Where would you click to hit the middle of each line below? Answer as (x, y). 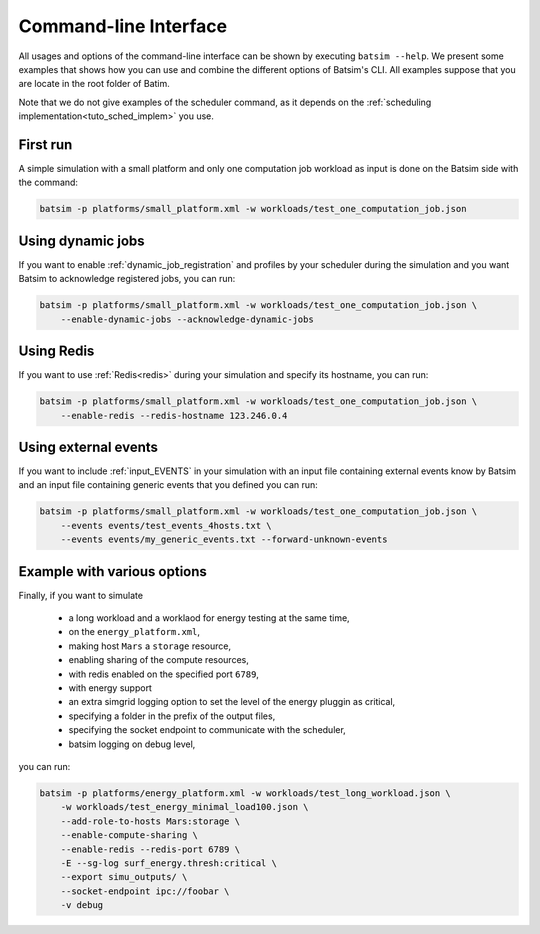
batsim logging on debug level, (132, 744)
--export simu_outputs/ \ (124, 877)
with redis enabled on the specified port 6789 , (164, 674)
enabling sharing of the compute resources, (158, 660)
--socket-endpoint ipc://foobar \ (145, 891)
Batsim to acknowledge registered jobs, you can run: (127, 279)
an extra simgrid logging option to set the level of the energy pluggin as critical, (232, 702)
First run (45, 144)
